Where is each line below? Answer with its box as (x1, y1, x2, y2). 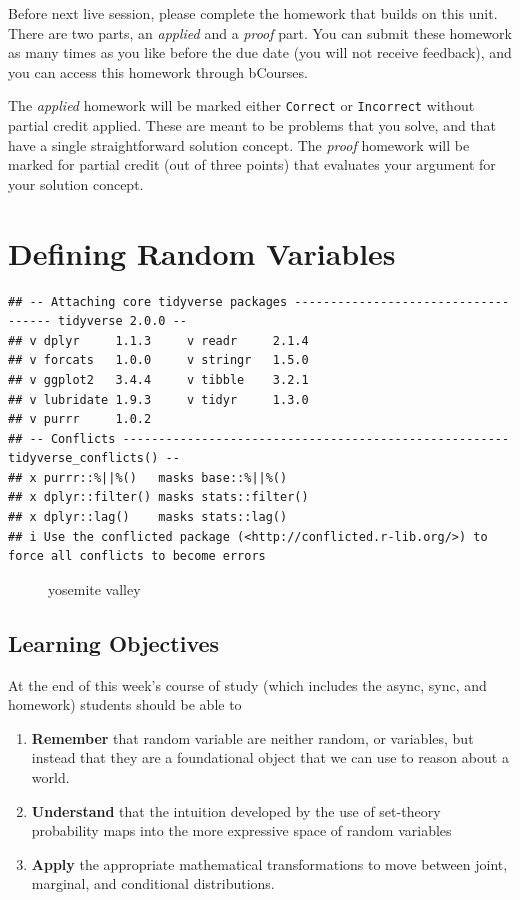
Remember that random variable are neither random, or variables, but (31, 727, 474, 748)
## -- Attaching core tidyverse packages (8, 294, 288, 309)
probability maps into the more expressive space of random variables (31, 820, 452, 841)
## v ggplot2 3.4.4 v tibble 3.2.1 (8, 372, 309, 387)
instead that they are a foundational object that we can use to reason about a (31, 747, 509, 768)
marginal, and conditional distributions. (31, 873, 275, 894)
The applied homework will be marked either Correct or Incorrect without (8, 95, 475, 116)
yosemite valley (48, 578, 141, 599)
